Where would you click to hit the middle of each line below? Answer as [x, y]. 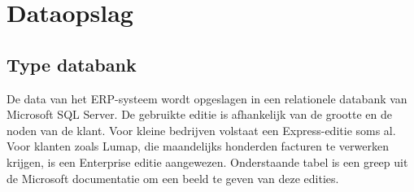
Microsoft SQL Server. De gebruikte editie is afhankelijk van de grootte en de [200, 114]
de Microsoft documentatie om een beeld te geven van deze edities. [173, 178]
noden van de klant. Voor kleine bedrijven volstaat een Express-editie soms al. [201, 130]
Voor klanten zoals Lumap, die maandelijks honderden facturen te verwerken [198, 146]
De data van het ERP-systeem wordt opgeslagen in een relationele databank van [207, 98]
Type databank [72, 64]
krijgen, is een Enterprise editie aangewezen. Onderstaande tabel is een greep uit [207, 161]
